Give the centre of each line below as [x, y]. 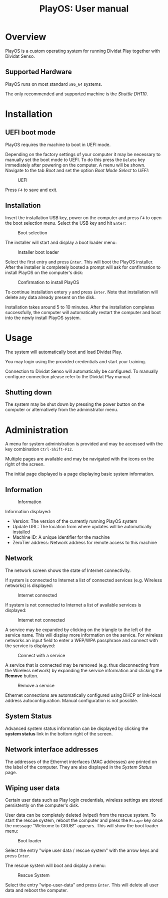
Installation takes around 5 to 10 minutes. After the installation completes [80, 307]
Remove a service [36, 685]
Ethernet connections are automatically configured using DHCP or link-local [83, 695]
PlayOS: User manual [84, 9]
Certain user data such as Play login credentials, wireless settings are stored [84, 800]
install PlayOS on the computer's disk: [44, 272]
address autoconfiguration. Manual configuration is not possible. [72, 700]
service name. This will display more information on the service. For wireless [84, 635]
